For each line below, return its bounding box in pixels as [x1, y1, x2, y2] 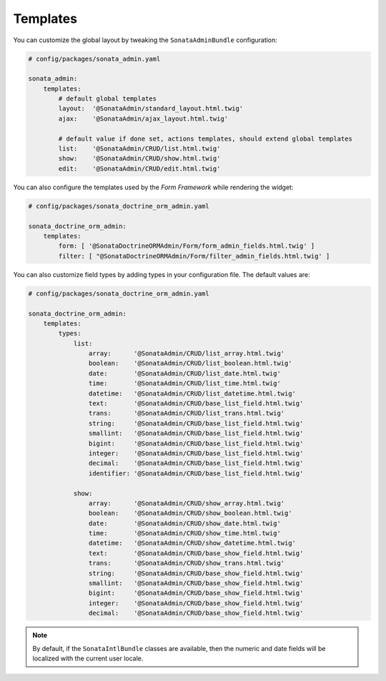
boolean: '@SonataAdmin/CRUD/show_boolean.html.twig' [88, 509, 292, 518]
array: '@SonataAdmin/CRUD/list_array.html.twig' [88, 350, 285, 358]
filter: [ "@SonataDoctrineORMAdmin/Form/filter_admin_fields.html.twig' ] [58, 252, 330, 260]
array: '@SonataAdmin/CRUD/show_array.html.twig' [88, 499, 285, 507]
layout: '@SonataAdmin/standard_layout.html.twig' [58, 104, 244, 113]
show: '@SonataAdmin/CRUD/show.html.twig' [58, 154, 221, 163]
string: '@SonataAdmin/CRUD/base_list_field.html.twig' [88, 419, 304, 428]
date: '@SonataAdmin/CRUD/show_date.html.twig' [88, 519, 282, 528]
